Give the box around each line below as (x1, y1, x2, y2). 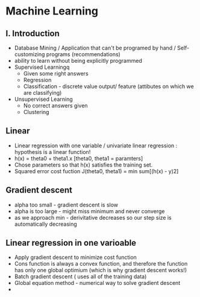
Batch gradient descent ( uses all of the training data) (14, 273, 147, 280)
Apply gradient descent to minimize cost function (14, 254, 137, 261)
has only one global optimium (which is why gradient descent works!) (14, 267, 187, 274)
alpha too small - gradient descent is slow (14, 201, 119, 208)
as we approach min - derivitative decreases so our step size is (14, 214, 172, 221)
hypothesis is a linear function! (14, 148, 91, 155)
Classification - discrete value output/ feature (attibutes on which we (23, 83, 194, 90)
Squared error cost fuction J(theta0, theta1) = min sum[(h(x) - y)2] (14, 167, 179, 174)
